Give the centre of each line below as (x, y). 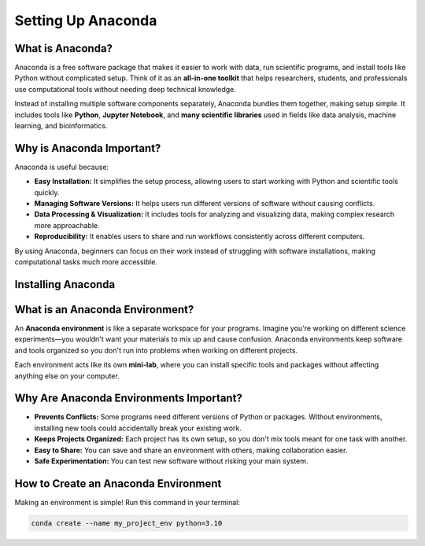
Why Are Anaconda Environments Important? (129, 398)
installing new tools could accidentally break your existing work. (138, 428)
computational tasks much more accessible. (86, 262)
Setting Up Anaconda (86, 20)
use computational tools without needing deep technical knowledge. (125, 89)
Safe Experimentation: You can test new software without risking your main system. (171, 461)
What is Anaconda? (64, 48)
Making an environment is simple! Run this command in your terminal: (127, 502)
